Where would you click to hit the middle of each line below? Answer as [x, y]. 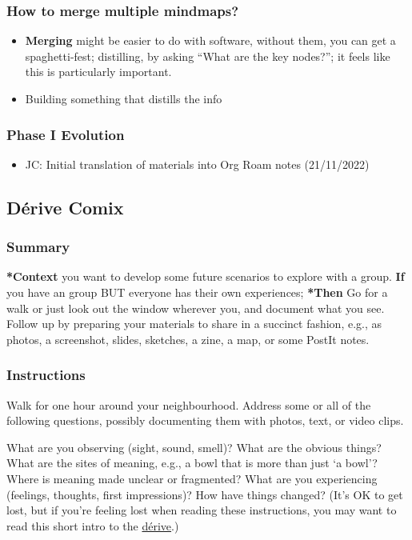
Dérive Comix [65, 207]
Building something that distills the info [124, 98]
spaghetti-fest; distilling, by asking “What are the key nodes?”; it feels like [208, 56]
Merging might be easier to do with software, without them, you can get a [210, 40]
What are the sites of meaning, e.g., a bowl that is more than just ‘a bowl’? [192, 463]
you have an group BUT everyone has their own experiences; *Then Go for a [197, 292]
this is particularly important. [98, 72]
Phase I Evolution [66, 134]
